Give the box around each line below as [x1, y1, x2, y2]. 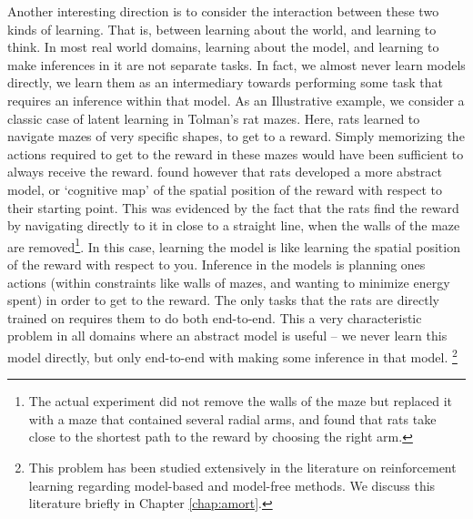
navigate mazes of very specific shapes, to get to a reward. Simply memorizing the [7, 127, 465, 146]
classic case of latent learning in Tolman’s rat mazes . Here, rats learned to [7, 108, 420, 127]
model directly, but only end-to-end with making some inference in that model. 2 [7, 344, 458, 366]
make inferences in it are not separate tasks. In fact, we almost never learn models [7, 55, 466, 74]
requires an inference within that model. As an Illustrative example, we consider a [7, 90, 465, 109]
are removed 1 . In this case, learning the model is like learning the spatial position [7, 234, 460, 256]
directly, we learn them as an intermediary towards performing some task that [7, 73, 443, 92]
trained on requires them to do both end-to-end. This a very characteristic [7, 308, 422, 327]
